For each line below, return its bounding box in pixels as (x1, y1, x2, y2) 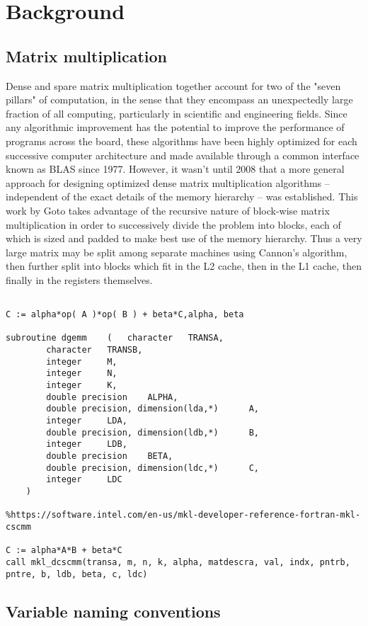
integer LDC (46, 474, 122, 485)
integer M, (46, 356, 117, 367)
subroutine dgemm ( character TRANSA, (6, 333, 224, 343)
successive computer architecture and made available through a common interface (6, 147, 360, 162)
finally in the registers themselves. (6, 272, 153, 287)
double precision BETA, (46, 451, 173, 462)
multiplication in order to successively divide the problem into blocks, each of (6, 217, 341, 232)
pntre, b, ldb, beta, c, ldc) (6, 569, 148, 579)
